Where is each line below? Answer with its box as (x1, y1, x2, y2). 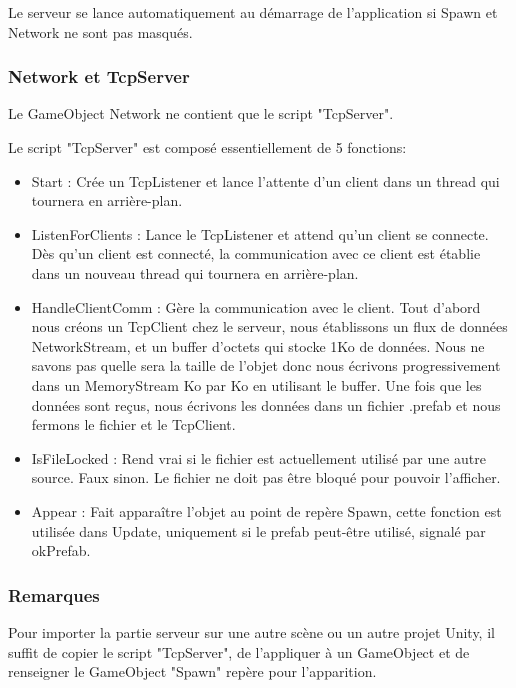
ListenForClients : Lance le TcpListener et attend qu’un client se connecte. (31, 223, 489, 244)
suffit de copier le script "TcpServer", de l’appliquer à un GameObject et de (8, 641, 470, 662)
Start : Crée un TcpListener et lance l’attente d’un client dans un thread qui (31, 170, 500, 191)
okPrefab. (31, 540, 91, 561)
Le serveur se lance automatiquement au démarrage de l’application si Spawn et (8, 2, 498, 22)
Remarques (8, 582, 100, 607)
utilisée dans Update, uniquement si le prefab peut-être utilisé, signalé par (31, 520, 486, 541)
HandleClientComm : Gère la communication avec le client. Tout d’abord (31, 296, 481, 317)
